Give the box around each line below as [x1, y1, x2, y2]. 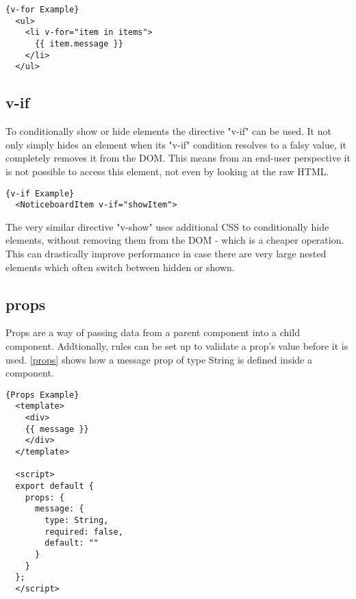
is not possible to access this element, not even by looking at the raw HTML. [5, 164, 329, 178]
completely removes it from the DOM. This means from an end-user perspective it [5, 151, 351, 165]
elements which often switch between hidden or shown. [5, 259, 235, 274]
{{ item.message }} [34, 38, 123, 49]
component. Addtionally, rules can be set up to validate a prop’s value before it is [5, 339, 348, 353]
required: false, [44, 526, 123, 537]
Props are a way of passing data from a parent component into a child [5, 325, 300, 340]
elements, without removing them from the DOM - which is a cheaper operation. [5, 233, 344, 247]
